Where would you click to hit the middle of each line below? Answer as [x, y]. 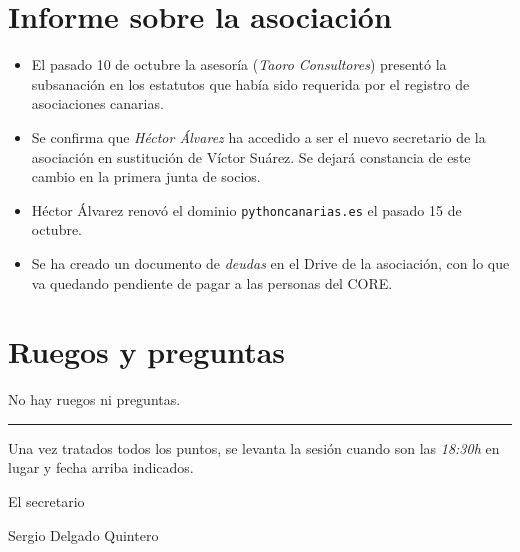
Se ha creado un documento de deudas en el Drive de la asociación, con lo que [270, 262]
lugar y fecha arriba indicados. [101, 467]
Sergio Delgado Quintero [83, 534]
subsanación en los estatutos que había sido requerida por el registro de [250, 83]
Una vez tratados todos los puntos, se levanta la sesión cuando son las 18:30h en [254, 447]
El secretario [46, 501]
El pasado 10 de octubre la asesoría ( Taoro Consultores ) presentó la [239, 64]
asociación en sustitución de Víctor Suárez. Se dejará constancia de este [251, 156]
